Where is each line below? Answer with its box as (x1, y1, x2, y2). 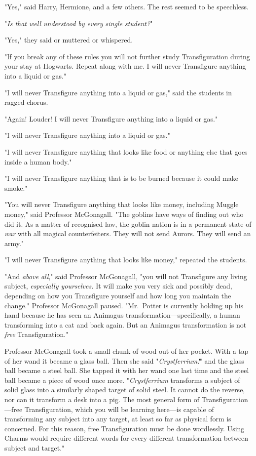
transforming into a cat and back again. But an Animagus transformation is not (4, 319, 247, 330)
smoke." (4, 182, 28, 193)
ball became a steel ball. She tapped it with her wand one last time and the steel (4, 365, 249, 375)
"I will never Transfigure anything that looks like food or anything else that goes (4, 146, 248, 157)
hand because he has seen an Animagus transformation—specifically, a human (4, 310, 240, 320)
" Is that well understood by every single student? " (4, 18, 153, 28)
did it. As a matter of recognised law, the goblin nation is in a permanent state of (4, 218, 252, 229)
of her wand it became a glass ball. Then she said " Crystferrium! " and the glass (4, 355, 244, 366)
